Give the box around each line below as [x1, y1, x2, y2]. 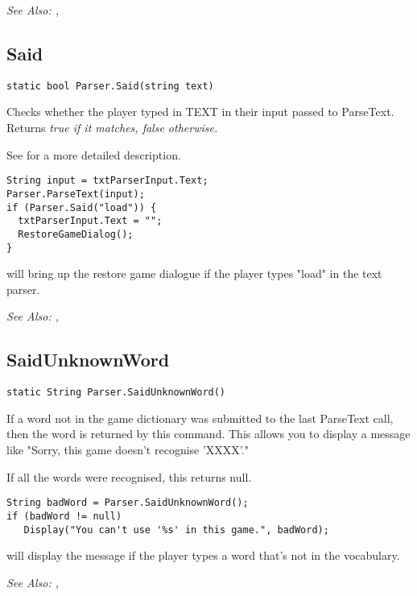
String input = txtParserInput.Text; [6, 175, 208, 187]
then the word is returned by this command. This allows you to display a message [6, 425, 411, 442]
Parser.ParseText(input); [6, 188, 145, 200]
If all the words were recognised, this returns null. [6, 468, 252, 485]
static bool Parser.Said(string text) [6, 80, 214, 92]
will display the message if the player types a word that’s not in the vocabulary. [6, 547, 400, 564]
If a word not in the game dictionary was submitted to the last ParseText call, [6, 409, 394, 426]
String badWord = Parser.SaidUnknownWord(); [6, 497, 249, 509]
